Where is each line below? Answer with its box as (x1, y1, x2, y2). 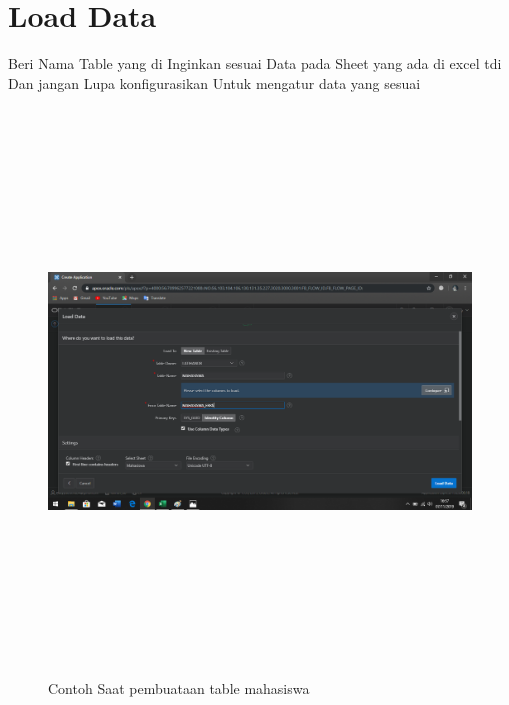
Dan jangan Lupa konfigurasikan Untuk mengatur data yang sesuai (8, 72, 421, 93)
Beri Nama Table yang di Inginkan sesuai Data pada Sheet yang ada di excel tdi (8, 53, 502, 74)
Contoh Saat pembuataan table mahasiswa (48, 677, 310, 698)
